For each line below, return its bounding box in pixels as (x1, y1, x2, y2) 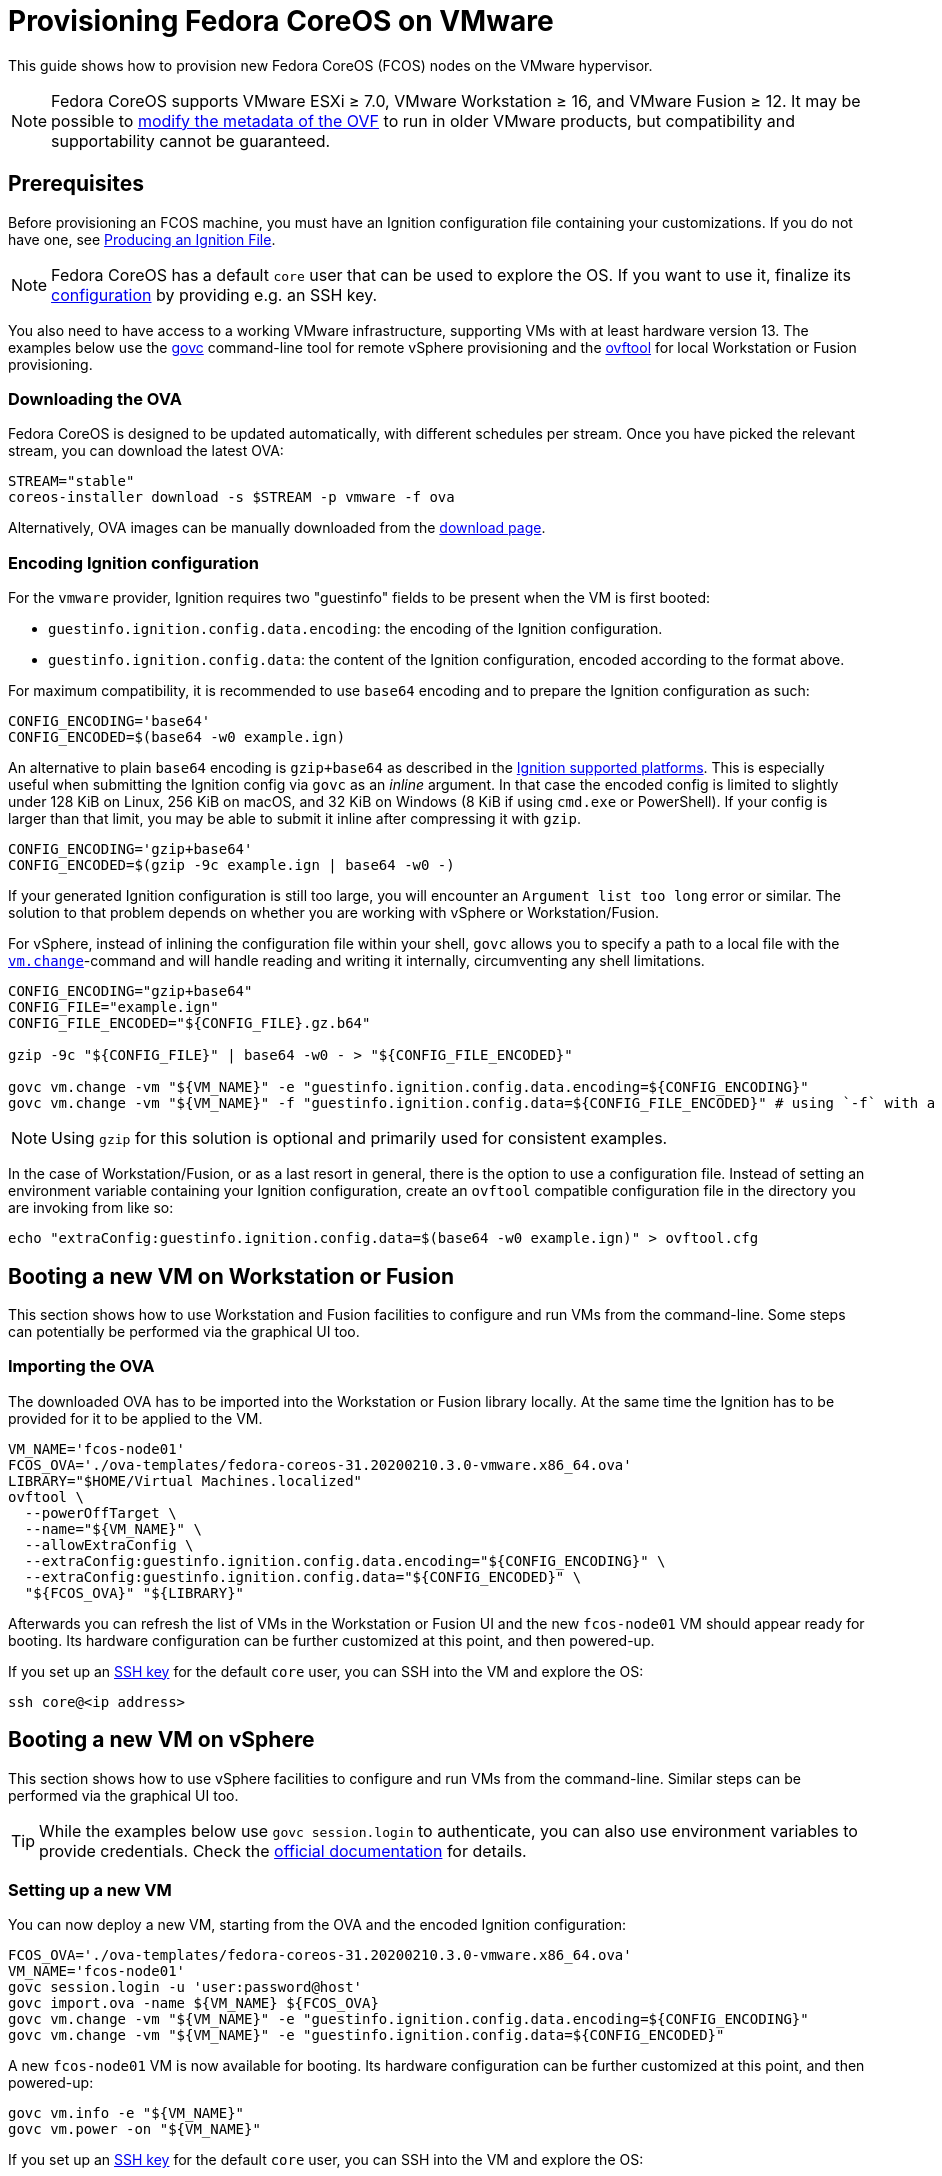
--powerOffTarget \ (24, 1504, 177, 1521)
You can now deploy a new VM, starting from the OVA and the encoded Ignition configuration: (8, 1916, 626, 1934)
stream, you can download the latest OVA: (8, 442, 284, 460)
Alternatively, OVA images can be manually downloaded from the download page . (8, 519, 546, 537)
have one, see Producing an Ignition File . (8, 230, 276, 248)
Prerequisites (8, 171, 144, 197)
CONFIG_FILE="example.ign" (8, 999, 219, 1016)
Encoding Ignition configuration (8, 552, 260, 573)
